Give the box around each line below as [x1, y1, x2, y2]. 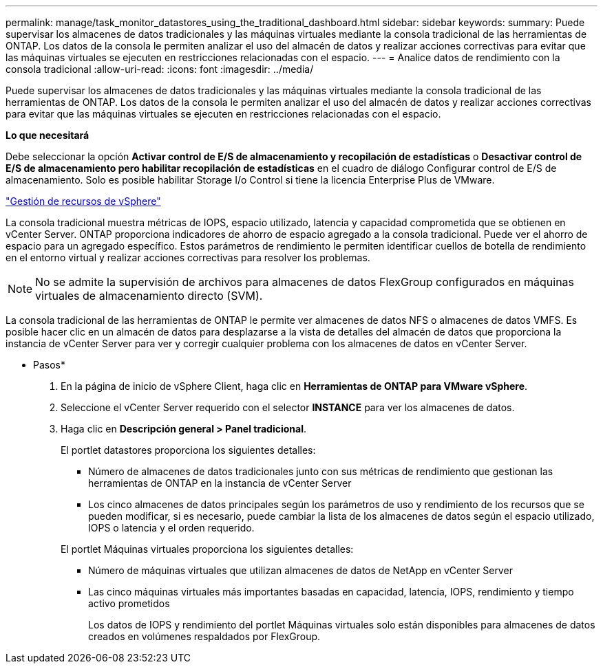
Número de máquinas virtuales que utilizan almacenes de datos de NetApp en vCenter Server [88, 564, 513, 576]
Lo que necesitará [6, 129, 89, 141]
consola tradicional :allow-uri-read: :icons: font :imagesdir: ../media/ [6, 63, 314, 75]
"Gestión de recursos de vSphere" [6, 195, 161, 207]
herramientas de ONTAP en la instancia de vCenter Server [88, 477, 352, 489]
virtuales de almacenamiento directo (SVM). [35, 289, 263, 303]
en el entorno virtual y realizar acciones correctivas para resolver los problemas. [6, 252, 370, 263]
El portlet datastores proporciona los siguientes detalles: [61, 444, 316, 456]
